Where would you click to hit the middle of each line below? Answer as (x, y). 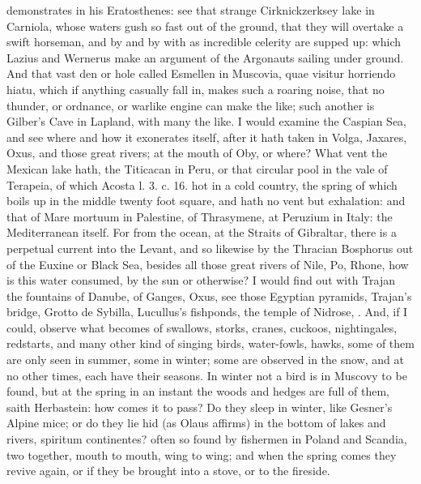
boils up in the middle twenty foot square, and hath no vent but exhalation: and (206, 201)
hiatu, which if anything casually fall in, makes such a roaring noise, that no (196, 89)
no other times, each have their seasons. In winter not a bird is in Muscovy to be (207, 375)
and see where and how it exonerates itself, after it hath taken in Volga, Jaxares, (207, 137)
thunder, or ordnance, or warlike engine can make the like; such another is (191, 105)
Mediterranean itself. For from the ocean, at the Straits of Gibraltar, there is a (202, 232)
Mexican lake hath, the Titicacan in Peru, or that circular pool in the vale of (197, 168)
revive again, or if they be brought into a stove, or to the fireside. (168, 471)
